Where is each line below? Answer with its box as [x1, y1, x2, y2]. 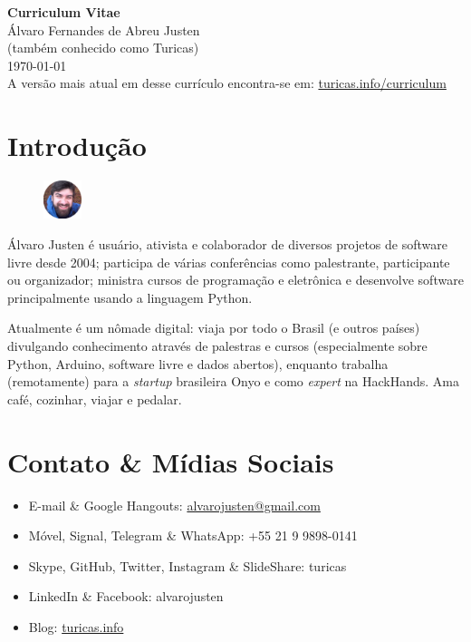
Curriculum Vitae [7, 3, 120, 21]
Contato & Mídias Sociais [7, 443, 334, 480]
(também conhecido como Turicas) [7, 38, 199, 57]
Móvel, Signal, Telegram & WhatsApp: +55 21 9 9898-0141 [28, 526, 358, 545]
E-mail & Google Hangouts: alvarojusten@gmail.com [28, 495, 321, 514]
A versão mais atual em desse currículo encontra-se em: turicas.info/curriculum [7, 73, 447, 92]
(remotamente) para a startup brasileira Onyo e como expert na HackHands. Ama [7, 372, 460, 391]
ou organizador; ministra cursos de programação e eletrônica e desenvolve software [7, 270, 464, 289]
